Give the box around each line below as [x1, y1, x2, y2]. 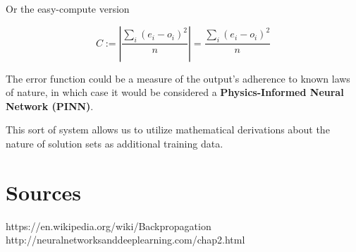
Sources [6, 177, 81, 206]
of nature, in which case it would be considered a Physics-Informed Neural [6, 85, 344, 100]
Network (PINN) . [6, 98, 94, 113]
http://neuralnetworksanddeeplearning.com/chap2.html [6, 232, 245, 247]
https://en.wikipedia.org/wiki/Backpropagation [6, 218, 211, 233]
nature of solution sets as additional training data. [6, 136, 223, 150]
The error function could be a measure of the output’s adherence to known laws [6, 71, 350, 85]
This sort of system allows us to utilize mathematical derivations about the [6, 122, 330, 137]
